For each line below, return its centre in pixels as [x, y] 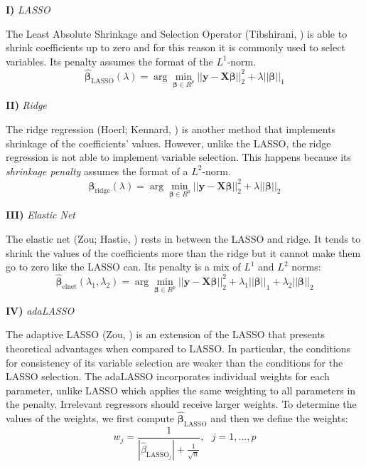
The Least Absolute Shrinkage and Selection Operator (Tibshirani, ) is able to [177, 33]
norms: [306, 267]
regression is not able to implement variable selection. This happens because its [179, 157]
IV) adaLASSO [40, 310]
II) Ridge [26, 105]
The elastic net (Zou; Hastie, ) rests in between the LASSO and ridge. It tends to [183, 238]
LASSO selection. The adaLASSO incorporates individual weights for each [168, 376]
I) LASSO [28, 9]
